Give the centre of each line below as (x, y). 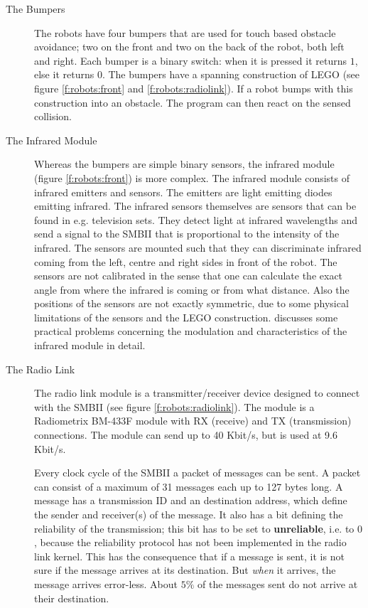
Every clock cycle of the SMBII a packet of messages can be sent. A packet (197, 473)
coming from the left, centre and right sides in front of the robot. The (186, 261)
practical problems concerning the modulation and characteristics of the (191, 331)
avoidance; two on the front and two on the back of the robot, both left (189, 47)
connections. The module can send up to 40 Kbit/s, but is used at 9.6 (186, 435)
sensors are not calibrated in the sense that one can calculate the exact (189, 276)
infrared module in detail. (90, 345)
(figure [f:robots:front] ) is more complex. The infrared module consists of (192, 177)
